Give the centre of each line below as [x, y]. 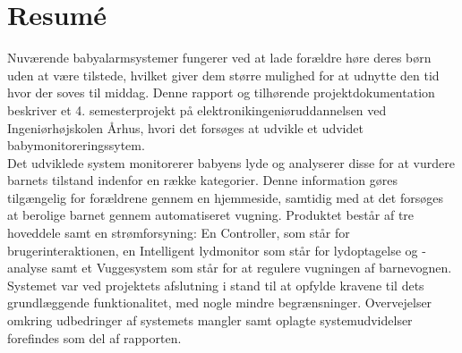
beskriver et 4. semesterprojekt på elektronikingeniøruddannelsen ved [197, 109]
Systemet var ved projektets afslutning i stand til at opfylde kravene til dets [216, 285]
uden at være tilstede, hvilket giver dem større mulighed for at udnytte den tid [223, 75]
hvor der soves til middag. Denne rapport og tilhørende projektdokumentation [221, 92]
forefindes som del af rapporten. [94, 337]
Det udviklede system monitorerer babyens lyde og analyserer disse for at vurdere [231, 162]
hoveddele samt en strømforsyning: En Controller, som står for [179, 233]
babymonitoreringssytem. [76, 145]
